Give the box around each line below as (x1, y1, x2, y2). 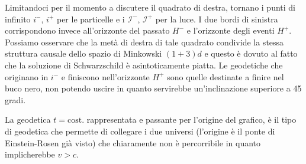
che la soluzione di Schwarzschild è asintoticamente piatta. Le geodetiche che (5, 58, 283, 71)
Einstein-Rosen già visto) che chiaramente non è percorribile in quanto (5, 136, 261, 149)
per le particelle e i (56, 12, 125, 25)
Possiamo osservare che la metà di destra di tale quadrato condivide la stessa (5, 35, 284, 48)
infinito (5, 12, 31, 25)
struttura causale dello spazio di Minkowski (5, 47, 162, 60)
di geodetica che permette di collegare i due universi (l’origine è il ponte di (5, 124, 275, 137)
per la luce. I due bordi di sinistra (155, 12, 278, 25)
